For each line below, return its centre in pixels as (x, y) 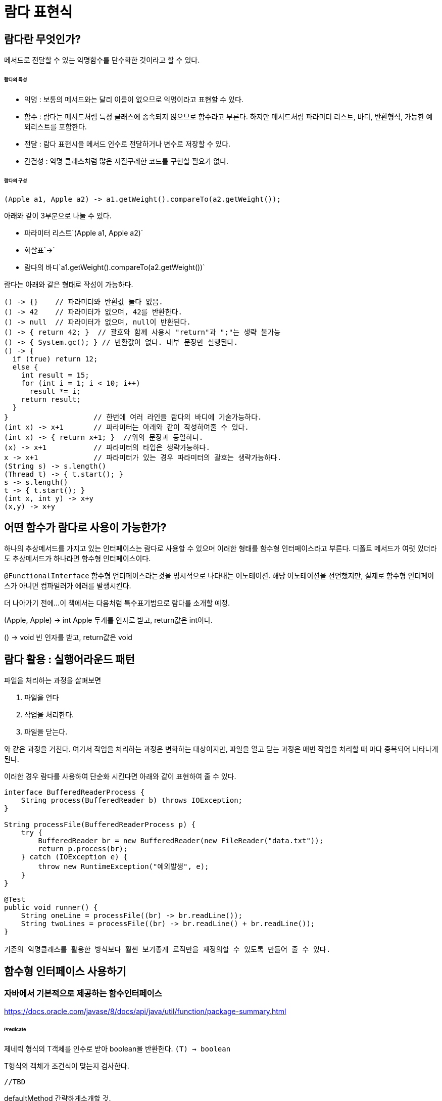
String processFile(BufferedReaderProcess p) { (100, 825)
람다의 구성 (16, 180)
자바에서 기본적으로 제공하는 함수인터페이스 (83, 994)
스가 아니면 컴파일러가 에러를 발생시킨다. (68, 586)
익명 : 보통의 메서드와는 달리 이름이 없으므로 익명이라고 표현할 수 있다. (134, 99)
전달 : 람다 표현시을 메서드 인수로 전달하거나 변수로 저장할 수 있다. (128, 144)
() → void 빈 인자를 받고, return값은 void (68, 637)
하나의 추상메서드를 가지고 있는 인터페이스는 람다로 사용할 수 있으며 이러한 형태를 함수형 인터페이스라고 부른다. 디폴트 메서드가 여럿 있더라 (220, 548)
